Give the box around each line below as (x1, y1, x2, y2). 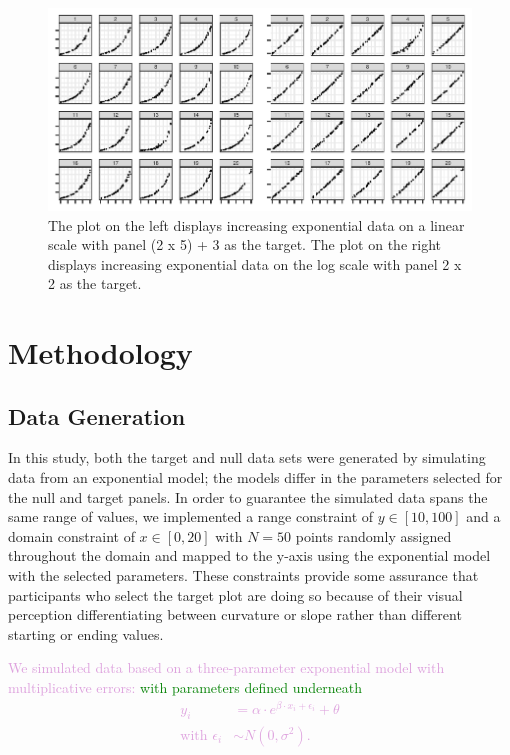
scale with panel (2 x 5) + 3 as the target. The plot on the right (48, 234, 441, 255)
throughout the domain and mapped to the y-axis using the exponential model (8, 545, 491, 566)
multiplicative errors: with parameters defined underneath (8, 676, 362, 697)
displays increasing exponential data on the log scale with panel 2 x (48, 253, 462, 274)
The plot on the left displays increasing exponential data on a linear (48, 214, 465, 235)
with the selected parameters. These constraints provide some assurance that (8, 565, 479, 586)
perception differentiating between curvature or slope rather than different (8, 604, 462, 625)
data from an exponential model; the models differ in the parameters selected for (8, 467, 503, 488)
